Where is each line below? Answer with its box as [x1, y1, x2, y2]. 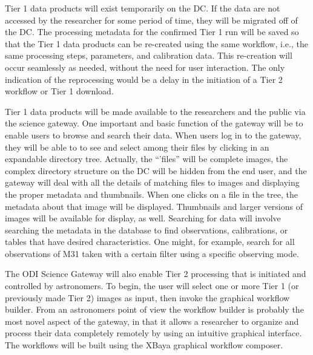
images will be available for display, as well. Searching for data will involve [5, 212, 281, 224]
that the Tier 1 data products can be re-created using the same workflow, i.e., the [5, 37, 308, 50]
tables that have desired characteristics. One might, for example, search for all [5, 235, 295, 248]
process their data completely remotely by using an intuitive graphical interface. [5, 327, 302, 339]
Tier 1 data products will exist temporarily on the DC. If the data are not [5, 2, 280, 14]
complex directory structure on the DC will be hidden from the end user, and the [5, 164, 307, 177]
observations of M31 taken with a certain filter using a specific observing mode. [5, 247, 299, 259]
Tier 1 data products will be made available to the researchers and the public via [5, 105, 306, 117]
